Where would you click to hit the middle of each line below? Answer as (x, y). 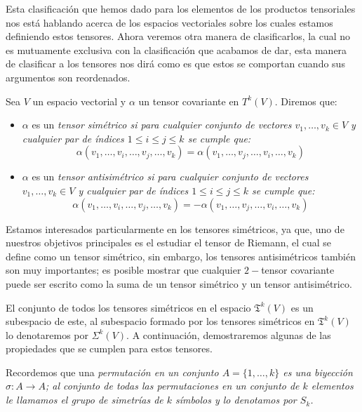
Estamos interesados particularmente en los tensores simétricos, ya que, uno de (175, 228)
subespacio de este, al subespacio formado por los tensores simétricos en (160, 321)
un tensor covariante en (189, 101)
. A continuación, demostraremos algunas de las (229, 334)
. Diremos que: (306, 101)
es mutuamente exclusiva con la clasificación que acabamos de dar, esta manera (176, 49)
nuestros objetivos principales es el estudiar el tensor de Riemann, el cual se (169, 242)
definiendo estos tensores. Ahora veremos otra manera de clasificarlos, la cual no (178, 36)
